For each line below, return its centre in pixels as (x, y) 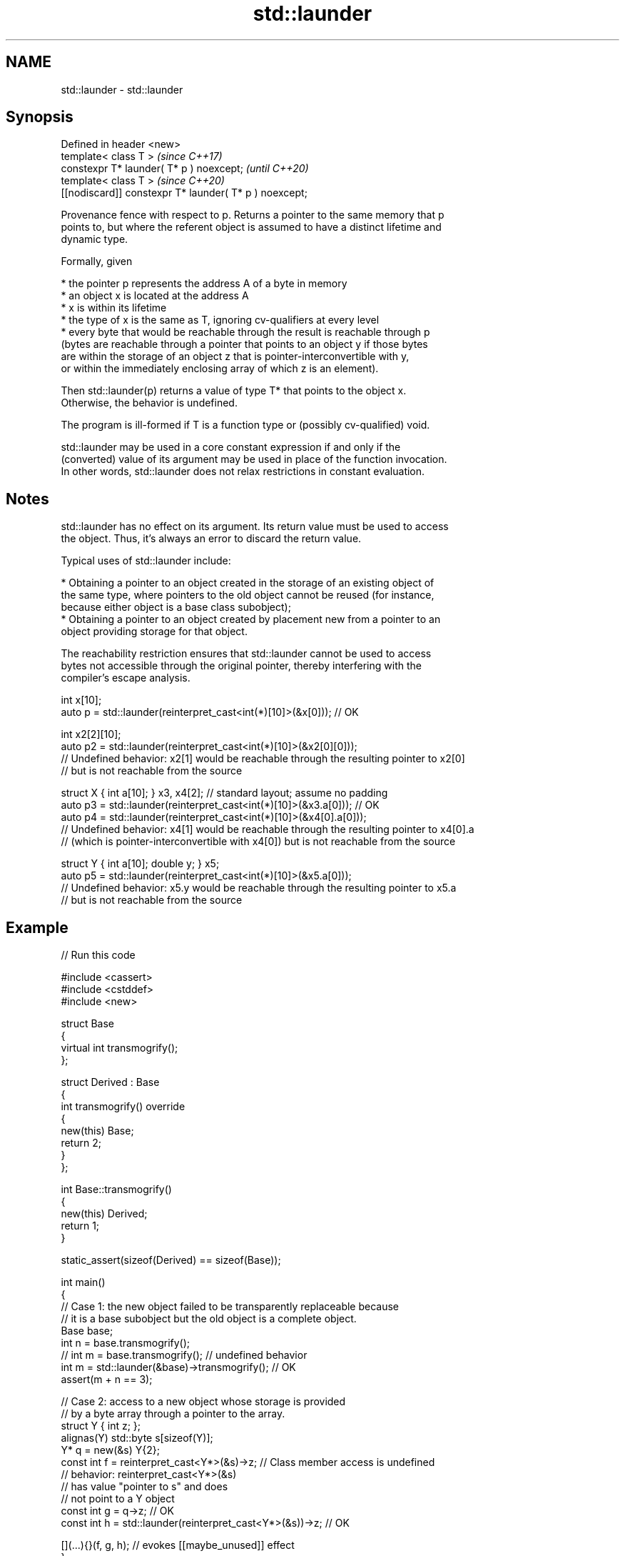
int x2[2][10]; (91, 734)
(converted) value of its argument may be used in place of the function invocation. (254, 459)
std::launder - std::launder (122, 89)
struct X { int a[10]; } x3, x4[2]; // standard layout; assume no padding (224, 793)
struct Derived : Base (110, 1082)
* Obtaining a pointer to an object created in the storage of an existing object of (248, 583)
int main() (83, 1282)
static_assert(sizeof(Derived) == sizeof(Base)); (171, 1260)
